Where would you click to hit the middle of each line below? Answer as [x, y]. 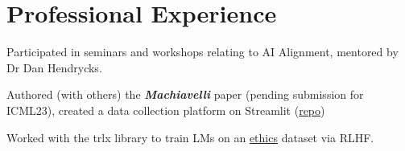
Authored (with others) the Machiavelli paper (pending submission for [185, 94]
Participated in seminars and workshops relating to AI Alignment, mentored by [202, 52]
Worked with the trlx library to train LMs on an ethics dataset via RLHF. [190, 137]
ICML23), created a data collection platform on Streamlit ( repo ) [166, 110]
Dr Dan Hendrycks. [54, 67]
